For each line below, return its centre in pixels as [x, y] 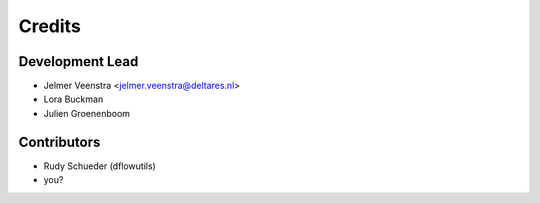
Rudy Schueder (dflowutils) [100, 166]
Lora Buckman [73, 99]
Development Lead [78, 61]
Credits [50, 26]
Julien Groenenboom [86, 113]
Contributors [59, 141]
